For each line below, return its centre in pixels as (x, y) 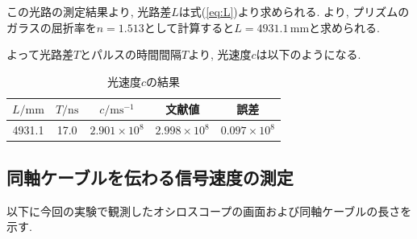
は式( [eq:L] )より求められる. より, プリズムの (294, 11)
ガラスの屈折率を (52, 27)
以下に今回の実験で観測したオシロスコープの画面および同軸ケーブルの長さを (209, 210)
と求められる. (344, 27)
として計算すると (189, 27)
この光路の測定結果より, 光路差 (89, 11)
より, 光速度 (220, 54)
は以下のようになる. (309, 54)
